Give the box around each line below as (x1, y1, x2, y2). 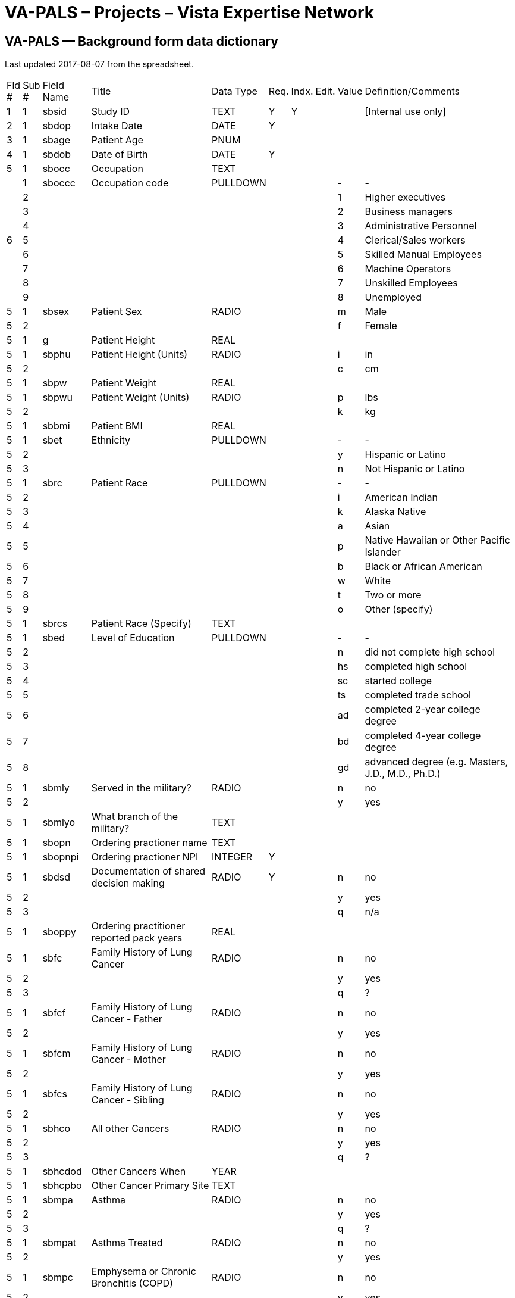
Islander (365, 546, 401, 558)
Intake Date (91, 120, 143, 132)
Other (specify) (365, 603, 433, 616)
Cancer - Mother (91, 1053, 166, 1066)
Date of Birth (91, 148, 148, 161)
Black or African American (365, 560, 482, 573)
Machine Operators (365, 263, 451, 275)
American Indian (365, 491, 438, 504)
